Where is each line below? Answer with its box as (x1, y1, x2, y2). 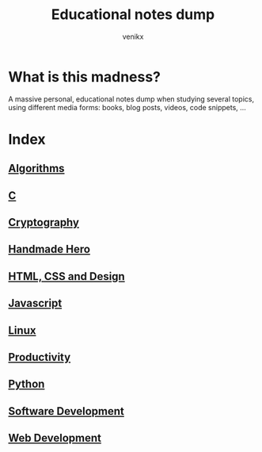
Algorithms (8, 162, 65, 175)
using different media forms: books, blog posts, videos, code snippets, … (8, 102, 247, 112)
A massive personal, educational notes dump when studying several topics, (8, 94, 255, 104)
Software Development (8, 404, 125, 418)
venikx (122, 32, 144, 41)
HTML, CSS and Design (8, 270, 125, 283)
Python (8, 377, 45, 391)
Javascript (8, 297, 63, 310)
